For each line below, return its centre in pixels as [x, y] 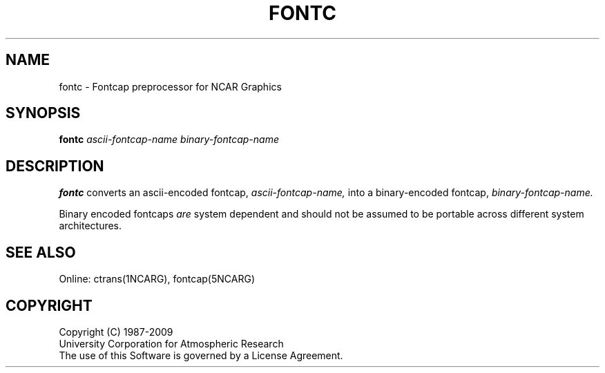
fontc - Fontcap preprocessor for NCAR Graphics [170, 86]
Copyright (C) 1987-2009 [116, 332]
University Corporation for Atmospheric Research [171, 343]
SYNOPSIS [43, 113]
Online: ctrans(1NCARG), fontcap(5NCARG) [157, 279]
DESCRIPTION [55, 166]
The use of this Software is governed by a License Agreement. [201, 355]
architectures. [90, 226]
